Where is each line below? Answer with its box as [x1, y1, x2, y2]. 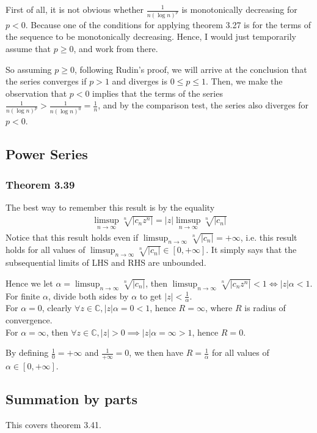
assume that [5, 42, 51, 55]
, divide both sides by [48, 289, 129, 302]
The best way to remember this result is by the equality [5, 200, 215, 213]
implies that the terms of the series [92, 86, 223, 99]
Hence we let [5, 276, 53, 289]
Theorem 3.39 [5, 176, 75, 192]
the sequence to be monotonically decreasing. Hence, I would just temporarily [5, 30, 296, 43]
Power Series [5, 145, 88, 164]
